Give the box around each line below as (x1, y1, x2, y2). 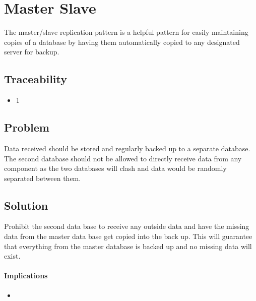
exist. (4, 251, 21, 261)
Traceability (4, 71, 67, 87)
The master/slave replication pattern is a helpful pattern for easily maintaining (4, 27, 248, 37)
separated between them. (4, 172, 81, 183)
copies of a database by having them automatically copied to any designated (4, 36, 240, 47)
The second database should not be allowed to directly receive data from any (4, 153, 242, 163)
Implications (4, 270, 48, 281)
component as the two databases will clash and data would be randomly (4, 163, 227, 173)
